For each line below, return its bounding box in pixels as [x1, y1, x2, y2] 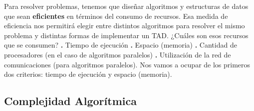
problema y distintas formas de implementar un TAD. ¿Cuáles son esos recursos [4, 30, 249, 40]
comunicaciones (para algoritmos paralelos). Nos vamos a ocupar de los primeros [4, 59, 251, 69]
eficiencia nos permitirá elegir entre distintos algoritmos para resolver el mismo [4, 20, 245, 31]
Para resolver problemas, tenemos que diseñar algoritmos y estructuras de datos [4, 1, 249, 11]
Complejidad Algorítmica [4, 93, 137, 109]
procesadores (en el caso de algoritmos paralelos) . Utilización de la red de [4, 49, 231, 59]
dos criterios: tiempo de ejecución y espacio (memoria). [4, 69, 172, 79]
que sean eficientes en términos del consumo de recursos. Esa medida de [4, 10, 228, 21]
